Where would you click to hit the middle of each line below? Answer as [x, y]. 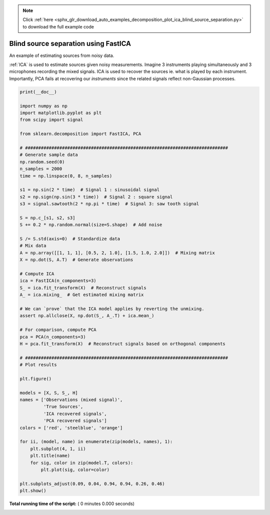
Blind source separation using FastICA [70, 43]
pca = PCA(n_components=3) [53, 337]
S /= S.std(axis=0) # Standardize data [70, 239]
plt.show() [33, 491]
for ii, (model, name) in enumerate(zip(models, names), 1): [96, 442]
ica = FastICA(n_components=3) [58, 281]
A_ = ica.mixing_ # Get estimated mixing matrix [82, 295]
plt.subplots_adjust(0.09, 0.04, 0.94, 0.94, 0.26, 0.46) [92, 483]
